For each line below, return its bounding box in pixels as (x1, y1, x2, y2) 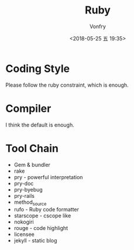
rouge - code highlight (13, 225, 68, 232)
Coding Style (5, 62, 70, 75)
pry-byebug (13, 186, 43, 193)
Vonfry (89, 23, 106, 30)
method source (13, 198, 47, 207)
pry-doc (13, 180, 34, 187)
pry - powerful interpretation (13, 173, 83, 180)
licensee (13, 231, 35, 238)
